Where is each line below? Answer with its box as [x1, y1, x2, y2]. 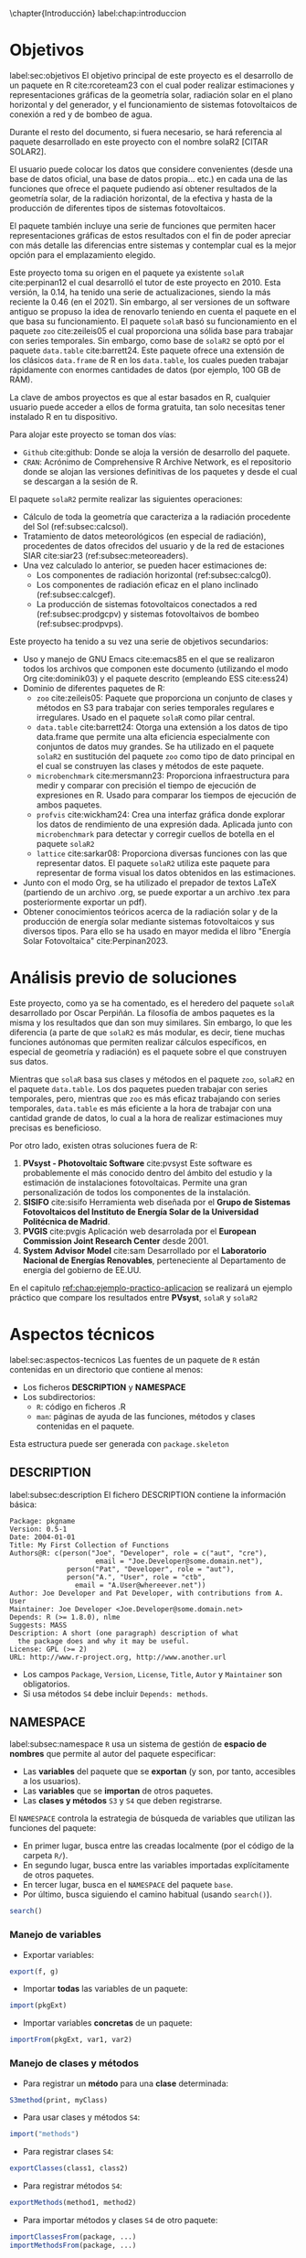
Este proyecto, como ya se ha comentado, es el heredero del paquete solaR [9, 997, 295, 1009]
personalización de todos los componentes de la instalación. [22, 1186, 251, 1197]
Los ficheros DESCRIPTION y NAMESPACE [22, 1381, 186, 1393]
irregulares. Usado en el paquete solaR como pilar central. [36, 712, 256, 722]
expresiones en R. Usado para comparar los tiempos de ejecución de [36, 789, 297, 800]
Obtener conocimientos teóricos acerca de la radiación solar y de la [22, 905, 279, 917]
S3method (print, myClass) [9, 2095, 108, 2104]
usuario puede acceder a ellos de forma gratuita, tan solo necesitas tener [9, 401, 286, 412]
